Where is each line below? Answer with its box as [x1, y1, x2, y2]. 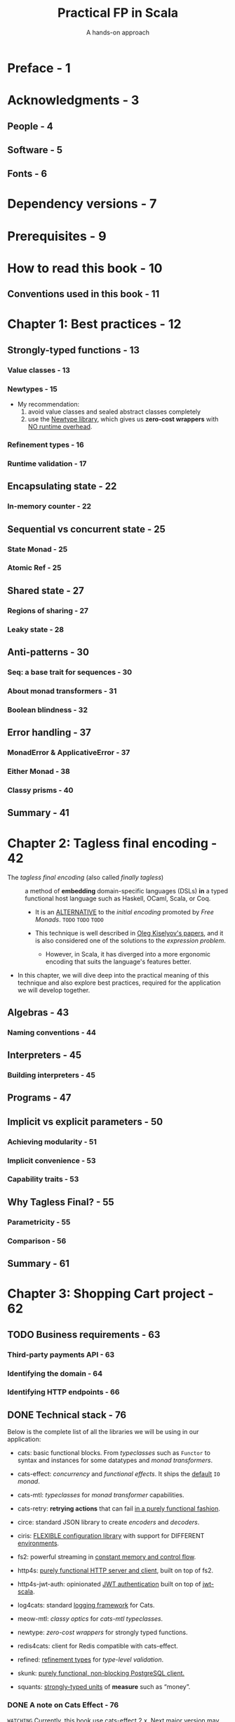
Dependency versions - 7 [7, 196, 157, 212]
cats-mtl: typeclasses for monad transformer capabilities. [17, 1491, 184, 1499]
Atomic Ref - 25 [7, 563, 62, 573]
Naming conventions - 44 [7, 1027, 97, 1037]
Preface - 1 [7, 60, 71, 76]
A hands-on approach [86, 28, 149, 37]
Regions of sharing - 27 [7, 605, 89, 615]
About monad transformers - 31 [7, 686, 117, 696]
